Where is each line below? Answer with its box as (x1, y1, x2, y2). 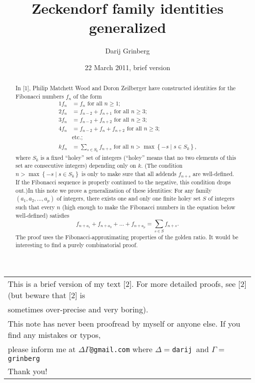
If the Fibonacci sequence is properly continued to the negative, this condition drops (15, 178, 231, 186)
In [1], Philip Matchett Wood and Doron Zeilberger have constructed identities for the (15, 84, 236, 92)
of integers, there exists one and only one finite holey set (56, 194, 201, 203)
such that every (15, 203, 55, 211)
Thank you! (8, 365, 48, 377)
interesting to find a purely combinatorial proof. (15, 241, 138, 249)
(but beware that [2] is (8, 289, 85, 301)
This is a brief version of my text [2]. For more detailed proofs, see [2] (8, 278, 247, 289)
